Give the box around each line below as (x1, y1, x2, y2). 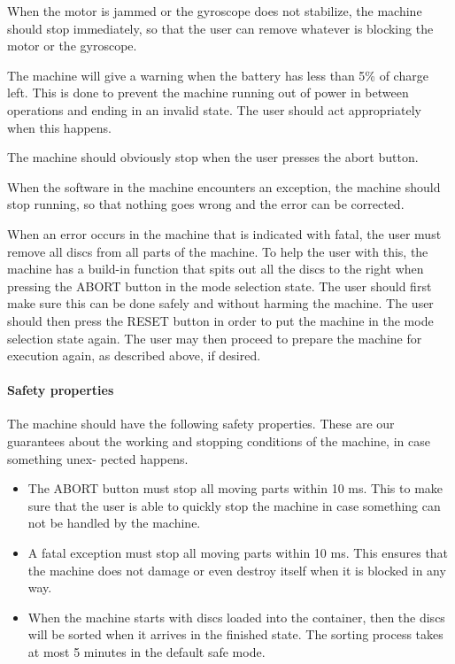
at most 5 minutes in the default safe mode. (27, 643, 266, 661)
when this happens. (7, 118, 112, 136)
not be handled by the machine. (27, 513, 201, 532)
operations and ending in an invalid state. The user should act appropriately (7, 100, 421, 119)
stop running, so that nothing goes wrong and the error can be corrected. (7, 195, 405, 213)
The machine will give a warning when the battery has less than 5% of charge (7, 66, 428, 84)
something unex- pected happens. (7, 449, 189, 467)
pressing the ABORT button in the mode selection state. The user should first (7, 276, 432, 295)
